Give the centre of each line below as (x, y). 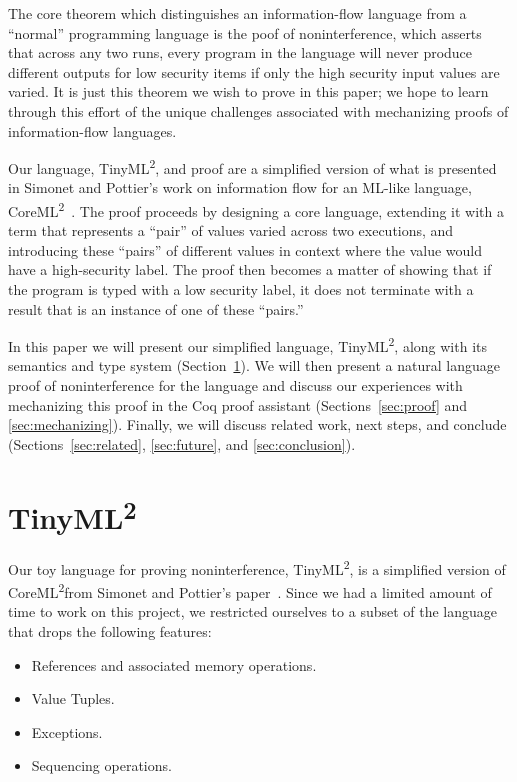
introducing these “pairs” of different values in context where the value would (245, 249)
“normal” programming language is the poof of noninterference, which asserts (245, 32)
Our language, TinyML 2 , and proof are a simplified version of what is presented (252, 166)
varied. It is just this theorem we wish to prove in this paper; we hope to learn (248, 91)
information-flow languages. (92, 130)
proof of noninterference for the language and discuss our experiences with (235, 385)
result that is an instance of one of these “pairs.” (156, 308)
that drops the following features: (110, 630)
